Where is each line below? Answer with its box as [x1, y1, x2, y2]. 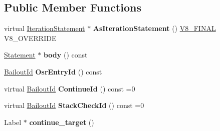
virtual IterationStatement [4, 23, 85, 33]
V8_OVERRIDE [4, 32, 57, 43]
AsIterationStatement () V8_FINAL [93, 23, 216, 33]
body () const [43, 49, 88, 60]
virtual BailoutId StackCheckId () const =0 [4, 100, 144, 110]
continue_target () [29, 116, 94, 127]
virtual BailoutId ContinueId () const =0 [4, 83, 135, 93]
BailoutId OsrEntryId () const [4, 66, 102, 76]
